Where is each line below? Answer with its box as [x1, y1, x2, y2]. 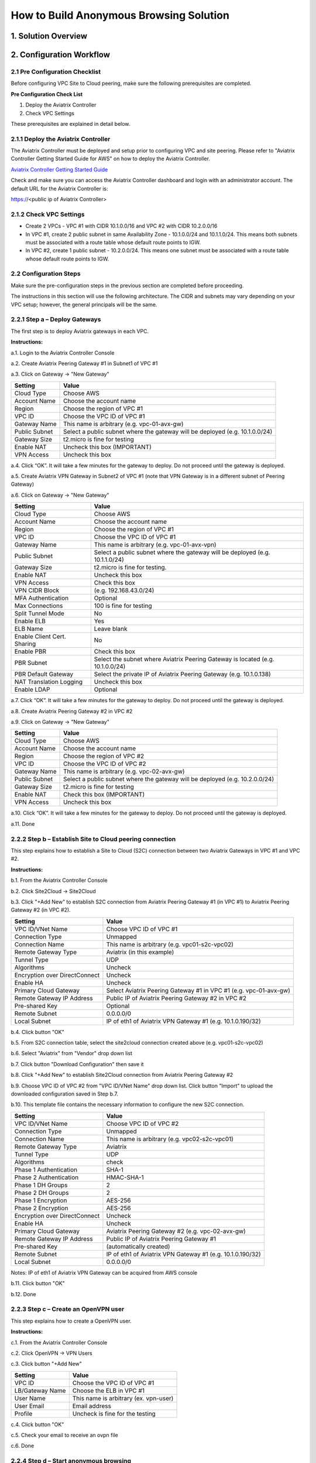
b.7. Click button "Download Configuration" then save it [11, 1060, 144, 1067]
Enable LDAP [14, 685, 50, 693]
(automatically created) [106, 1242, 170, 1251]
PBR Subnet [14, 659, 47, 667]
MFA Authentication [14, 594, 69, 602]
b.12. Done [11, 1290, 36, 1297]
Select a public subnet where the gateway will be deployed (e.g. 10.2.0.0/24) [63, 775, 274, 784]
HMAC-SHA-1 [106, 1173, 145, 1182]
